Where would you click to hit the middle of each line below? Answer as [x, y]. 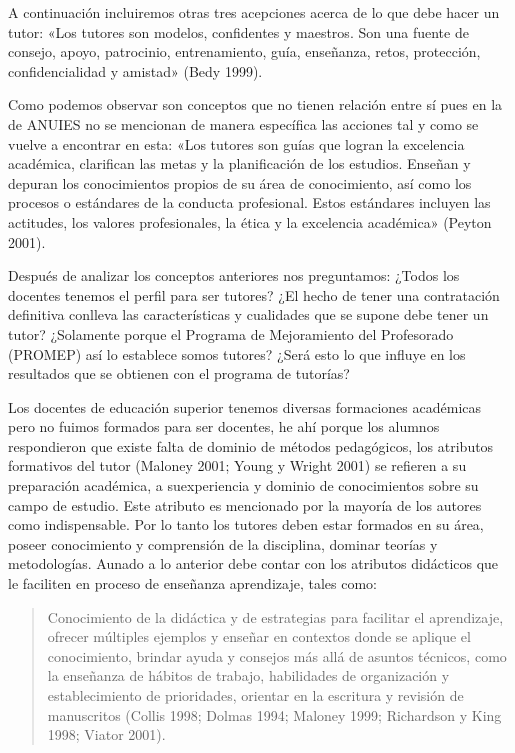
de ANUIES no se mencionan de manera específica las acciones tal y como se [243, 123]
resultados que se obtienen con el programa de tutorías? [179, 373]
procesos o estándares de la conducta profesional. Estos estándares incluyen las [249, 202]
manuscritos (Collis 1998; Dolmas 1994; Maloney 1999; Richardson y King [274, 714]
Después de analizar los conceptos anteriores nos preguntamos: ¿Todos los [234, 275]
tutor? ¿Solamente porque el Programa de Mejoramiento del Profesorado [231, 333]
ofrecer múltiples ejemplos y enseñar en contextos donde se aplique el [259, 636]
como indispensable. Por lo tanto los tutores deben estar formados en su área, [246, 524]
